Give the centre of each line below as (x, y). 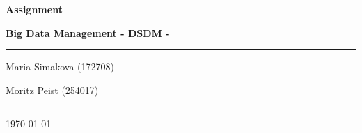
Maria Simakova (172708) (60, 66)
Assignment (34, 9)
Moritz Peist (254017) (52, 89)
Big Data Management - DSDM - (88, 32)
